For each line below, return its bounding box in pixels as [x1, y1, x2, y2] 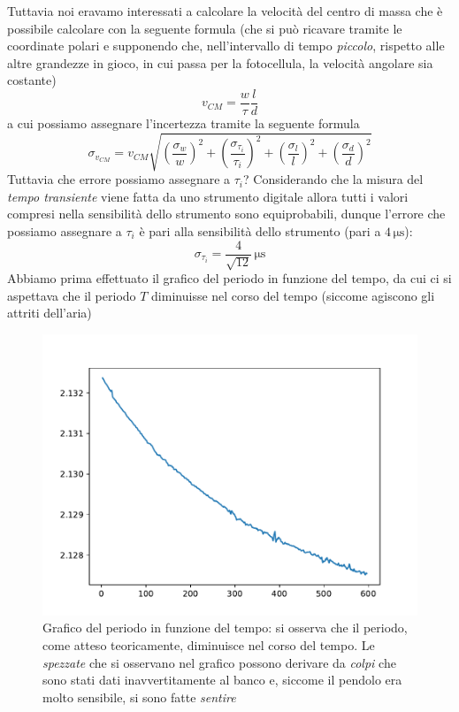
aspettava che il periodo [7, 286, 136, 304]
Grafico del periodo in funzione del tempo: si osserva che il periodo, [42, 618, 408, 637]
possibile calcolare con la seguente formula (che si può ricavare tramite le [7, 19, 402, 37]
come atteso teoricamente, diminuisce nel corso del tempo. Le [42, 635, 375, 654]
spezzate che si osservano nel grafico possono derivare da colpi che [42, 653, 396, 671]
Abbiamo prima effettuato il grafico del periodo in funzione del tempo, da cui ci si [7, 269, 452, 287]
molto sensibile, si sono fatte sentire [42, 687, 236, 706]
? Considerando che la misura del [243, 170, 424, 188]
